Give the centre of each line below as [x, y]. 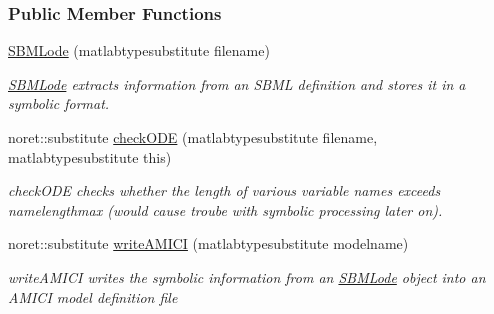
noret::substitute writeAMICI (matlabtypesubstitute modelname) [208, 243]
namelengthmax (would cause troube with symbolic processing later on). [225, 209]
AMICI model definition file [93, 296]
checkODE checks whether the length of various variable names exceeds [224, 190]
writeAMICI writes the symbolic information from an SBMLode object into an [247, 276]
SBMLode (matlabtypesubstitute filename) [139, 50]
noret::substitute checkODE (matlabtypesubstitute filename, [193, 137]
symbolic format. [59, 103]
